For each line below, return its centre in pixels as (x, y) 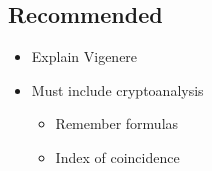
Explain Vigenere (84, 56)
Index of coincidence (117, 156)
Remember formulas (117, 123)
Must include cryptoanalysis (117, 89)
